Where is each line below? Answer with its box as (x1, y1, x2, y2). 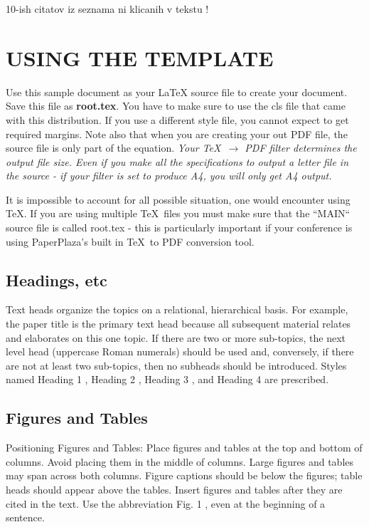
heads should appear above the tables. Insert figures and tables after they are (6, 482, 343, 496)
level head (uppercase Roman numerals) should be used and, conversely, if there (6, 344, 354, 359)
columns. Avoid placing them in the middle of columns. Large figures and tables (6, 454, 354, 469)
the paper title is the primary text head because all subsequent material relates (6, 316, 351, 331)
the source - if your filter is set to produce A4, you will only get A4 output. (6, 168, 332, 183)
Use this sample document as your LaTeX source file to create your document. (6, 84, 348, 99)
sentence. (6, 510, 45, 525)
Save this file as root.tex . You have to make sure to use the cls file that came (6, 98, 346, 113)
